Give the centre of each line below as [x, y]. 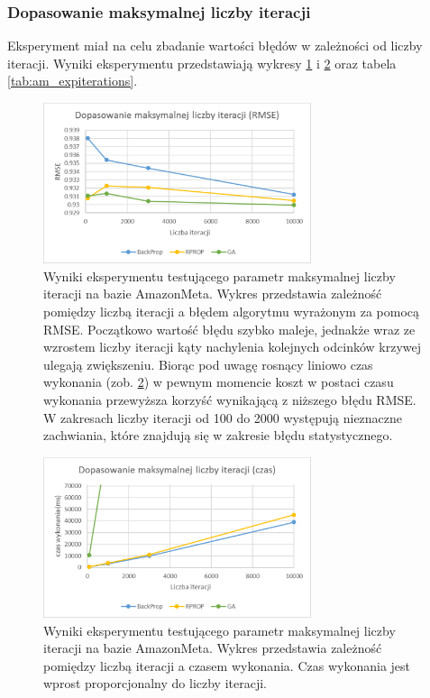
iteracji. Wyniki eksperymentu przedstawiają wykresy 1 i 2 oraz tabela [202, 63]
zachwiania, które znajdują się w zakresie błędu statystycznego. [218, 435]
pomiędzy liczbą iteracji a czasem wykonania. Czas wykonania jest [227, 665]
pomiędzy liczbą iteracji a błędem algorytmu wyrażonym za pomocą [232, 312]
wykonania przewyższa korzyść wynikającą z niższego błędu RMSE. [230, 400]
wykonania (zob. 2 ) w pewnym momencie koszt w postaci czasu [219, 382]
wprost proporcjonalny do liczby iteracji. [155, 683]
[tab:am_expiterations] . [73, 81]
